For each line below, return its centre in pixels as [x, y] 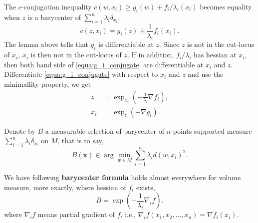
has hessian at [215, 55]
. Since [169, 44]
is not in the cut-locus [221, 44]
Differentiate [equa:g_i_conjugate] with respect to [81, 74]
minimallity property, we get [47, 84]
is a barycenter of [54, 17]
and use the [206, 74]
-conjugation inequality [56, 6]
